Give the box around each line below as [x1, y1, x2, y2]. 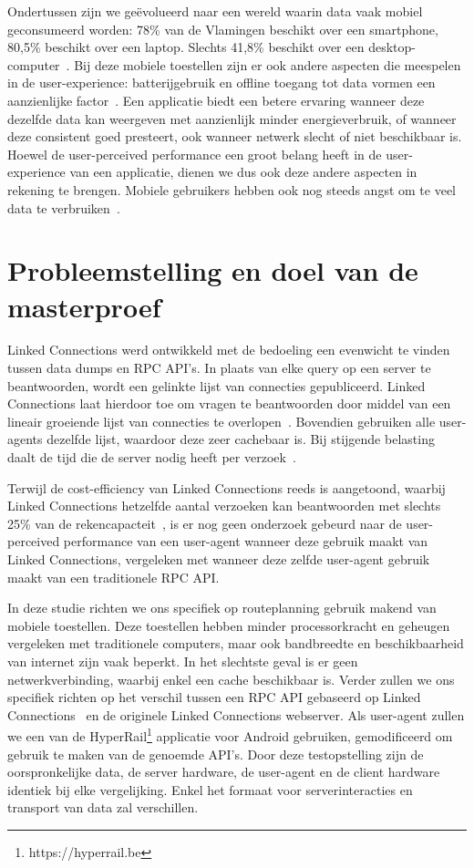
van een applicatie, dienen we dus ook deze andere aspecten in [69, 162, 417, 181]
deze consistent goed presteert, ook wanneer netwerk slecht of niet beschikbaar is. [7, 127, 462, 146]
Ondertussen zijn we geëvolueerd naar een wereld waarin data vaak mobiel [7, 2, 423, 20]
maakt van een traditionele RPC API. [7, 567, 220, 586]
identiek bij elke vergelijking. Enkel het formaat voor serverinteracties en [7, 780, 413, 799]
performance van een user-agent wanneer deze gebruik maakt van [63, 532, 428, 551]
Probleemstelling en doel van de [7, 252, 418, 289]
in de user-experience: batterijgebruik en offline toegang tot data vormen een [7, 73, 436, 92]
